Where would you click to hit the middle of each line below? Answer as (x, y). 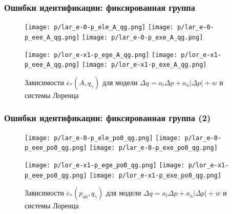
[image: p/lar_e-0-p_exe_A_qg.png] (143, 37)
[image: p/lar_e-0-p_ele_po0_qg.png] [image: (103, 138)
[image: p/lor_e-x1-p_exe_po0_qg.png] (155, 175)
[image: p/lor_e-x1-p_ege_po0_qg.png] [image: (105, 165)
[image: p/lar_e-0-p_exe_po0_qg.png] (153, 148)
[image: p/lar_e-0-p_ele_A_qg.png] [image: (99, 27)
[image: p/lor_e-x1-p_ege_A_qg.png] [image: (101, 55)
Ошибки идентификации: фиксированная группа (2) (108, 118)
